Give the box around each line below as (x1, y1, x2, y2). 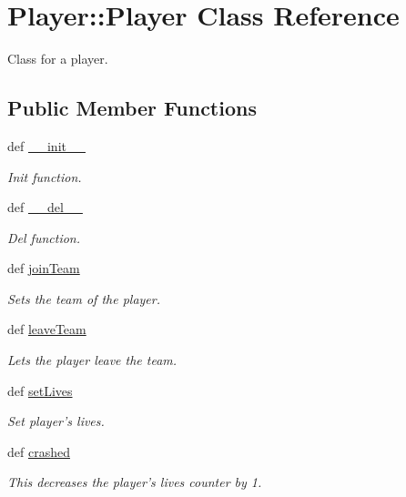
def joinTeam (7, 259, 80, 278)
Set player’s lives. (7, 411, 105, 431)
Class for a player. (7, 49, 108, 68)
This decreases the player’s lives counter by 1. (7, 472, 262, 492)
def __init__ (7, 136, 86, 155)
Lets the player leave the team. (7, 350, 178, 370)
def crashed (7, 441, 70, 461)
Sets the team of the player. (7, 289, 160, 308)
